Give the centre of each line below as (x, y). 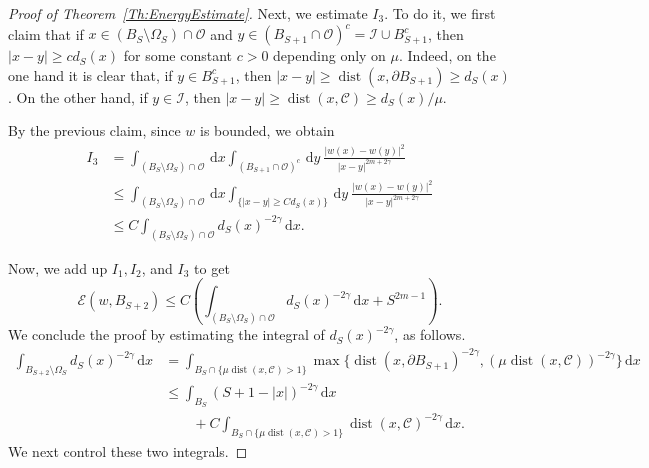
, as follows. (430, 334)
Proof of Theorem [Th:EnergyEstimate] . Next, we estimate (188, 13)
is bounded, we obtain (267, 130)
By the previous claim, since (94, 130)
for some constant (178, 55)
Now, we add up (58, 267)
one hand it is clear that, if (90, 74)
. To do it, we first (440, 13)
